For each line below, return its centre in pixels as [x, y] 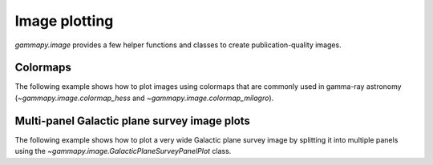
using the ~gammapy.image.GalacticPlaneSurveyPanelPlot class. [123, 151]
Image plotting [64, 21]
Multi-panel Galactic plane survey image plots [132, 121]
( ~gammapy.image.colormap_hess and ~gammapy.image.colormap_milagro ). [144, 98]
